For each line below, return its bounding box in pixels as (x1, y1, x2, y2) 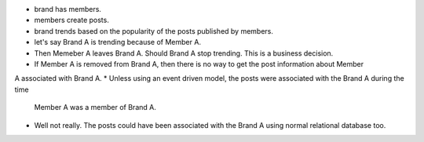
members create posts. (34, 16, 109, 25)
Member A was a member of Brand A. (34, 103, 156, 112)
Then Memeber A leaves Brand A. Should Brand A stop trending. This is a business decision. (34, 48, 334, 58)
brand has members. (34, 5, 102, 13)
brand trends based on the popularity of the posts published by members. (34, 26, 274, 35)
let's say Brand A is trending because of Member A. (34, 38, 202, 47)
